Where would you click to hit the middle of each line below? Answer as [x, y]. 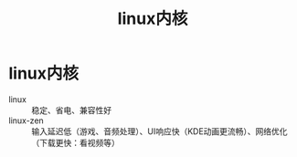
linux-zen [27, 120]
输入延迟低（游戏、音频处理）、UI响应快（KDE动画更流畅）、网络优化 [160, 131]
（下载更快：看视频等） [75, 142]
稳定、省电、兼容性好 [71, 110]
